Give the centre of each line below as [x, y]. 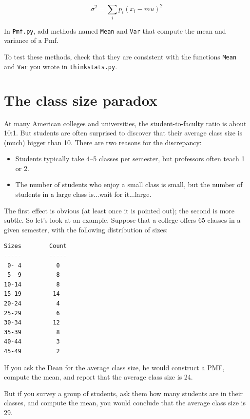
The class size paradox [81, 100]
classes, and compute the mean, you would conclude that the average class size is [125, 403]
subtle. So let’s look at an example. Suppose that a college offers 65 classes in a [122, 220]
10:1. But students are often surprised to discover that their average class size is [123, 133]
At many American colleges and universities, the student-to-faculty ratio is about [125, 123]
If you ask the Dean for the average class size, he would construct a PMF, [114, 367]
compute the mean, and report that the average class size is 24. [98, 377]
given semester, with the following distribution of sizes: [86, 229]
